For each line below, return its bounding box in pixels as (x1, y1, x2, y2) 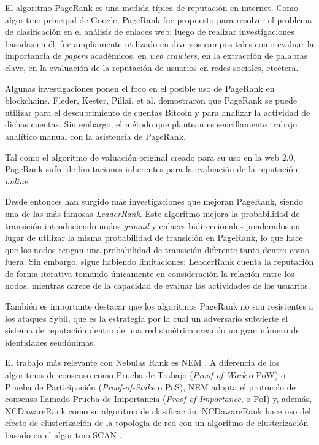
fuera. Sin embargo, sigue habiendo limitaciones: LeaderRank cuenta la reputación (5, 255, 314, 268)
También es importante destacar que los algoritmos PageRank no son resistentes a (5, 300, 313, 313)
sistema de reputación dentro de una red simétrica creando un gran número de (5, 324, 300, 337)
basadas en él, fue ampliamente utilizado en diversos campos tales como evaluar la (5, 37, 314, 50)
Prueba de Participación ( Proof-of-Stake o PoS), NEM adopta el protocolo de (5, 380, 296, 393)
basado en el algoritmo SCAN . (5, 428, 122, 441)
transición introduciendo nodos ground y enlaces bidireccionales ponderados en (5, 219, 300, 232)
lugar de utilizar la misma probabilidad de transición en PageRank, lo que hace (5, 231, 303, 244)
